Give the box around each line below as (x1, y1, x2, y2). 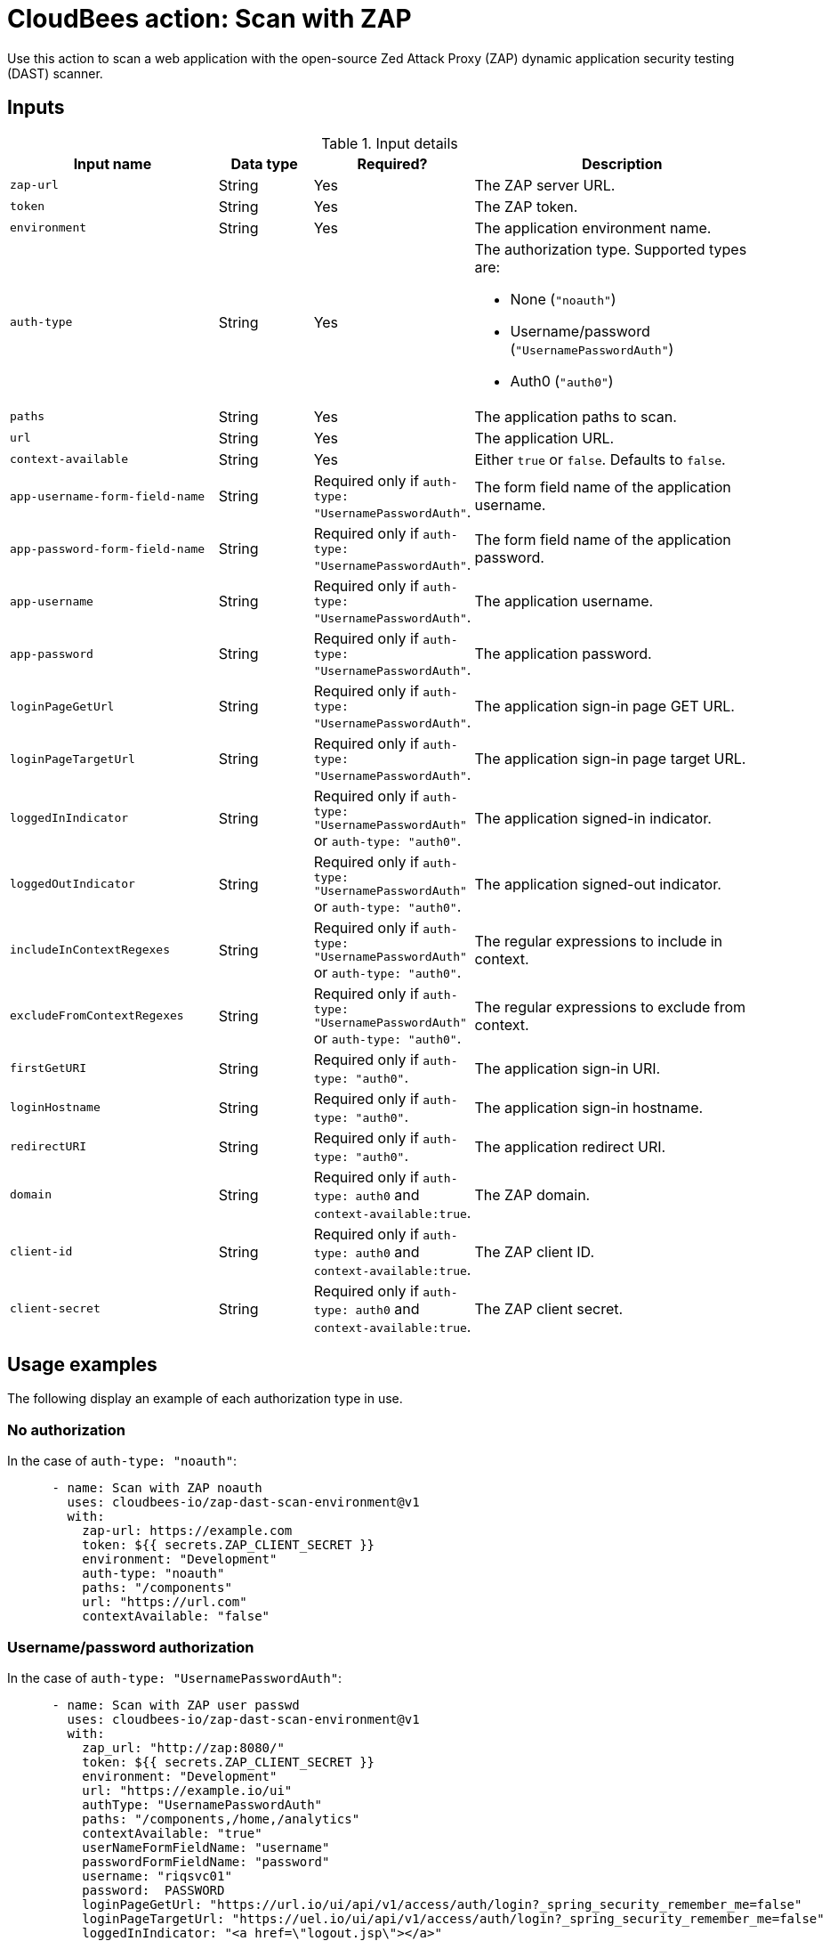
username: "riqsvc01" (82, 1868, 232, 1883)
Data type (230, 154, 298, 173)
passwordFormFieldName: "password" (82, 1854, 330, 1869)
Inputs (7, 96, 65, 119)
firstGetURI (10, 1061, 87, 1076)
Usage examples (7, 1353, 157, 1377)
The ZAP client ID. (474, 1242, 595, 1261)
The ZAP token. (474, 197, 578, 215)
